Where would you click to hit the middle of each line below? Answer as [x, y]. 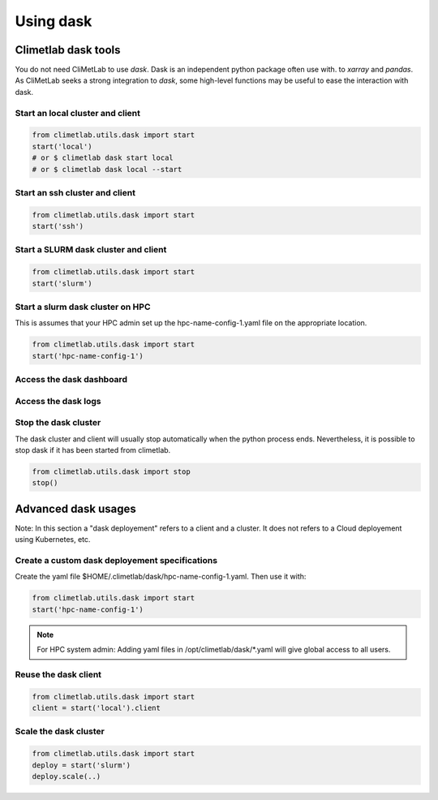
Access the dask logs [58, 401]
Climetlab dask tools [68, 50]
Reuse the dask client [58, 674]
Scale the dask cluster [60, 732]
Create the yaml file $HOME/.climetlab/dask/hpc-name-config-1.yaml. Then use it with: [161, 577]
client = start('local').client [97, 708]
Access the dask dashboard [71, 380]
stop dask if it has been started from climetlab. [93, 449]
